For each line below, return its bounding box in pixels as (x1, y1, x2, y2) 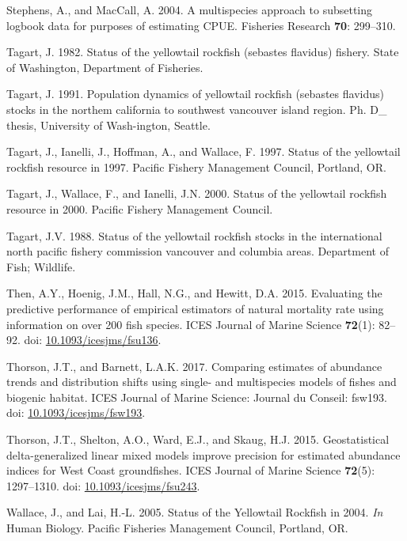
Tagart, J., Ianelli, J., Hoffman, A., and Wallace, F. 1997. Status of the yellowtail (6, 143, 401, 160)
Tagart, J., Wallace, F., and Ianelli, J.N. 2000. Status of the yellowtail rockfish (6, 185, 387, 202)
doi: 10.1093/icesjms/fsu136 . (24, 331, 162, 348)
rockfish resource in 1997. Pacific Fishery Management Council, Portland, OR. (6, 158, 386, 175)
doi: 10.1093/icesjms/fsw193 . (6, 404, 146, 421)
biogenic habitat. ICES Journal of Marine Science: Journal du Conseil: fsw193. (6, 388, 387, 405)
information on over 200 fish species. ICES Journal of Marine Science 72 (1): (6, 316, 375, 332)
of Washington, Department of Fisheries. (6, 59, 203, 75)
